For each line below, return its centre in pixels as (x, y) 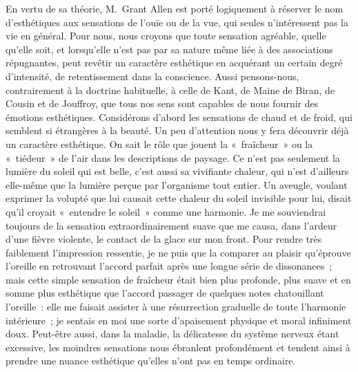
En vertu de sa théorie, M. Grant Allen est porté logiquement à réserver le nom (175, 8)
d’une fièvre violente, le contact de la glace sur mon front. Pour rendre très (164, 239)
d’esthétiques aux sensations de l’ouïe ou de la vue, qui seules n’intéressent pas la (177, 22)
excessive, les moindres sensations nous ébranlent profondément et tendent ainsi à (178, 347)
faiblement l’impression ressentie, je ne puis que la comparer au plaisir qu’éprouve (178, 252)
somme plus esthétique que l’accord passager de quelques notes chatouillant (165, 293)
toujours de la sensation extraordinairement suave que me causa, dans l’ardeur (171, 225)
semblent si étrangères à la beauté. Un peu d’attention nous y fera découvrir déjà (177, 130)
